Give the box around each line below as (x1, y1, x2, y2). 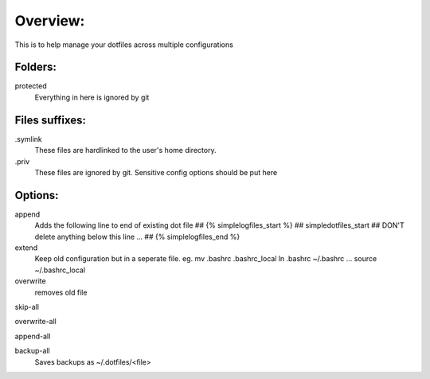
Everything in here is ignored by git (34, 92, 150, 102)
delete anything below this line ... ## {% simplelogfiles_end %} (34, 232, 240, 241)
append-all (14, 331, 51, 341)
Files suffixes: (14, 113, 87, 127)
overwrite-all (14, 317, 57, 326)
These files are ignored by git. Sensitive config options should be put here (34, 167, 278, 177)
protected (14, 81, 47, 91)
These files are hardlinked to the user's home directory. (34, 146, 217, 155)
